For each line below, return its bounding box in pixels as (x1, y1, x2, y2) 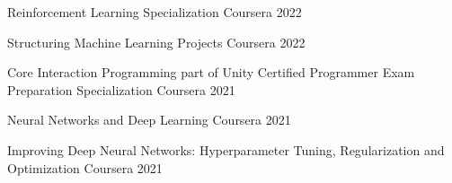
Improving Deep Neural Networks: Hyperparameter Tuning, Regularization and (7, 140, 445, 159)
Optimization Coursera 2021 (7, 158, 163, 177)
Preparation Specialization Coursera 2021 (7, 80, 235, 99)
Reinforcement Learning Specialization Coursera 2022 (7, 3, 302, 21)
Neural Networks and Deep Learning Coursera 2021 (7, 110, 291, 129)
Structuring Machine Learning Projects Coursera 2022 (7, 32, 306, 51)
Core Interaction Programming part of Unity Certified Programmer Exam (7, 63, 415, 82)
